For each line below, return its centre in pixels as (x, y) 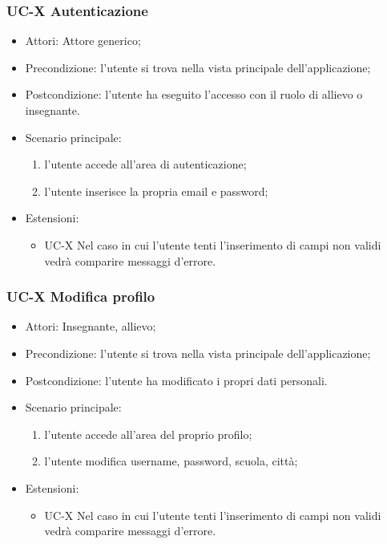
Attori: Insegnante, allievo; (91, 326)
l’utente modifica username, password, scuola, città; (171, 461)
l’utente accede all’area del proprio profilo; (148, 434)
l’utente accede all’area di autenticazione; (145, 164)
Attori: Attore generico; (83, 41)
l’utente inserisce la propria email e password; (156, 191)
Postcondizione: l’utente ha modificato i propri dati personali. (176, 380)
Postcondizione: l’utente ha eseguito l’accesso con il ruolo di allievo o (194, 94)
